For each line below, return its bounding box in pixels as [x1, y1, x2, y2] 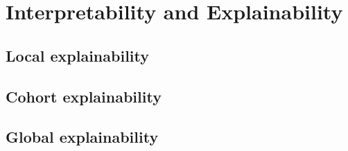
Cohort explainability [6, 85, 162, 107]
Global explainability [6, 126, 159, 148]
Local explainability [6, 44, 149, 66]
